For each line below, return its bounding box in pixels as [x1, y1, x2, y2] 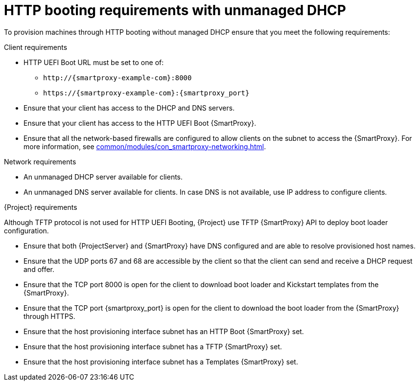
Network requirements [4, 157, 76, 166]
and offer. [23, 265, 55, 273]
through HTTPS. [23, 312, 75, 320]
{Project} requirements [4, 203, 77, 211]
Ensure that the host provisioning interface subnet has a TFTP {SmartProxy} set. [23, 342, 282, 351]
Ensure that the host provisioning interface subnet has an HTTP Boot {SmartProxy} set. [23, 327, 304, 336]
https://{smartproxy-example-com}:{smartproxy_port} [43, 89, 250, 97]
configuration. [4, 226, 49, 235]
